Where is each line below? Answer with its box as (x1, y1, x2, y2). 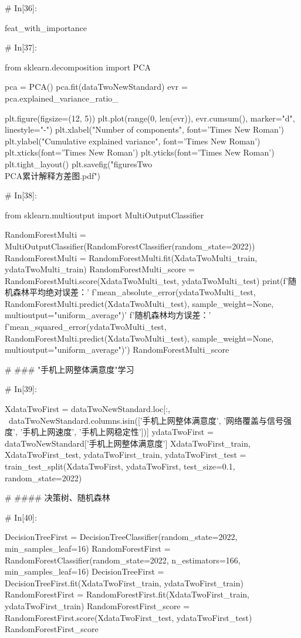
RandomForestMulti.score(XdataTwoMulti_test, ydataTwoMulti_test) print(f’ (5, 274, 289, 286)
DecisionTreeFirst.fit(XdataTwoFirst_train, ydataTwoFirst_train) (5, 576, 243, 589)
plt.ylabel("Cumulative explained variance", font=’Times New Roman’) (5, 134, 261, 147)
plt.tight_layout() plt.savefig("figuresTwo (5, 157, 153, 170)
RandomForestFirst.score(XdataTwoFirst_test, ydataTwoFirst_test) (5, 611, 252, 623)
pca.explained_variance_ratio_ (5, 92, 119, 104)
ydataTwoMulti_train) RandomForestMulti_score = (5, 263, 195, 275)
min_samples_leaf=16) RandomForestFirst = (5, 542, 171, 554)
